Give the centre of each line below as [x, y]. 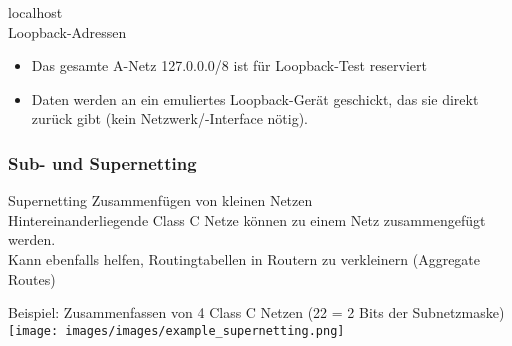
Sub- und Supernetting [102, 162]
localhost [35, 12]
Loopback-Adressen [67, 31]
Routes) [32, 278]
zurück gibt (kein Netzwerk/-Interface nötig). [170, 118]
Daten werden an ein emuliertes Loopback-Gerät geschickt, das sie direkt [255, 98]
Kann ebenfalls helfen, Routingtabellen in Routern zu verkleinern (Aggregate [244, 258]
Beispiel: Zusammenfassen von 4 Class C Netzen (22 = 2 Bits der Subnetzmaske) [256, 312]
